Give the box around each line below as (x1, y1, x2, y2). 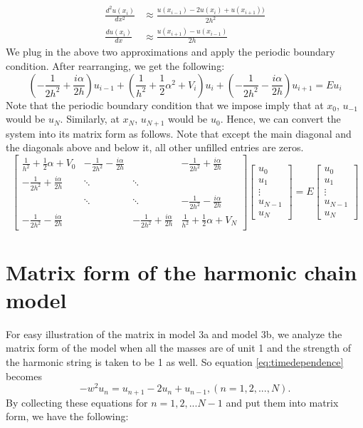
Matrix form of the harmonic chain (6, 257, 357, 286)
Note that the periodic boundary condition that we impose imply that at (6, 97, 324, 112)
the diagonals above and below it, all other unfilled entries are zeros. (6, 140, 304, 155)
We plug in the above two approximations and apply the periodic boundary (6, 44, 335, 59)
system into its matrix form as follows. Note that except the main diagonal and (6, 126, 352, 141)
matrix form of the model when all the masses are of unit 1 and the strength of (6, 340, 352, 355)
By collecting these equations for (6, 394, 148, 409)
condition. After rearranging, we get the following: (6, 58, 225, 73)
